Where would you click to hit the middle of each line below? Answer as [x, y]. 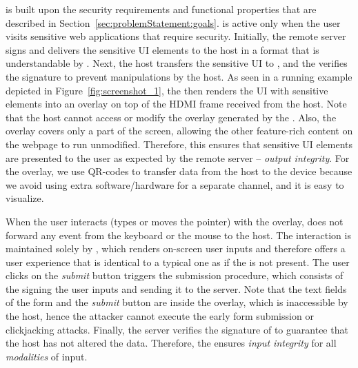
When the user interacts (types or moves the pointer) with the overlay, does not [175, 221]
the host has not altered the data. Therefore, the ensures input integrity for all [171, 343]
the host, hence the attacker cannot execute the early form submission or [160, 316]
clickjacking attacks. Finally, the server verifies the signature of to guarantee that [177, 329]
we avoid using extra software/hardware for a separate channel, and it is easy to [175, 184]
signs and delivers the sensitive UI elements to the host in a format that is [162, 49]
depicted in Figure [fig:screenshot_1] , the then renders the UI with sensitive [167, 90]
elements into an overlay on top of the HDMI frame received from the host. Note [176, 104]
